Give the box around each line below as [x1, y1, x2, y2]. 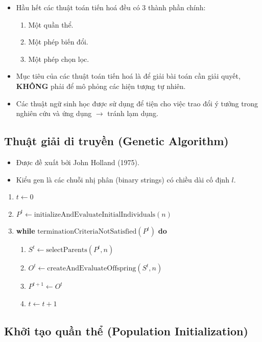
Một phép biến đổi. [28, 36, 88, 47]
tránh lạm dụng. [107, 108, 158, 119]
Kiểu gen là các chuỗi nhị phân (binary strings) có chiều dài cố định [16, 174, 229, 185]
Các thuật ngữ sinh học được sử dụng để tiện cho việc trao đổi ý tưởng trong [16, 98, 258, 108]
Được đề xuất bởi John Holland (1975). [16, 156, 139, 167]
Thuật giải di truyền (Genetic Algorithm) [4, 133, 229, 149]
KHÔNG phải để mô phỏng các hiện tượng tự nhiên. [16, 80, 186, 91]
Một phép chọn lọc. [28, 53, 89, 64]
